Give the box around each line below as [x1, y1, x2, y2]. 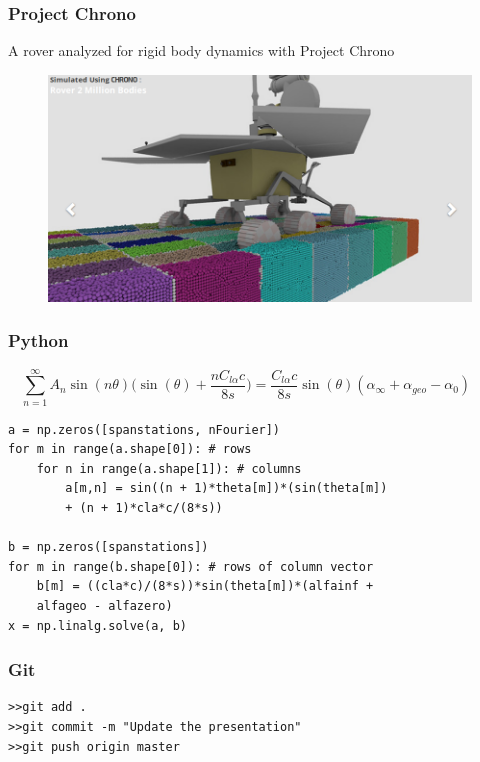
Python [8, 328, 69, 353]
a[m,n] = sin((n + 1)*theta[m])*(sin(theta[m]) [65, 481, 388, 496]
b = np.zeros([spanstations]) [8, 540, 209, 555]
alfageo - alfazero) [36, 598, 173, 613]
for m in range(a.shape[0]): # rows [8, 442, 252, 457]
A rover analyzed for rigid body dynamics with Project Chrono [8, 40, 395, 61]
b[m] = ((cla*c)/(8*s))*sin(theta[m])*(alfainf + [36, 579, 374, 594]
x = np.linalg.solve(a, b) [8, 618, 187, 633]
